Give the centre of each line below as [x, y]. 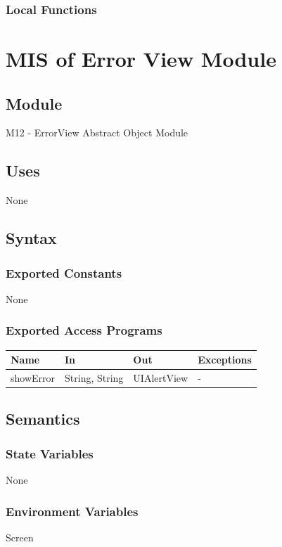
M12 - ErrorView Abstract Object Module [97, 133]
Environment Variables [72, 511]
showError [33, 377]
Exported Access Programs [84, 330]
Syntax [31, 238]
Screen [20, 537]
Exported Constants [64, 272]
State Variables [50, 453]
